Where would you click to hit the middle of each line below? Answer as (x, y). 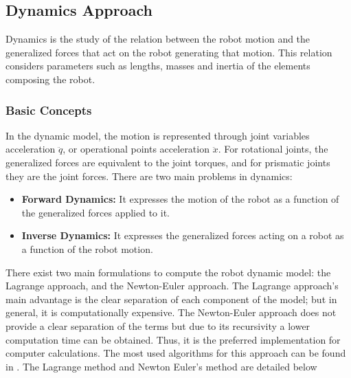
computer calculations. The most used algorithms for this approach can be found (176, 353)
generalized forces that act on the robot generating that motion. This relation (169, 52)
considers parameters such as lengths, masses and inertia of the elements (158, 66)
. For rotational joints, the (273, 149)
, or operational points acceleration (136, 149)
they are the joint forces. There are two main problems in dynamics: (149, 176)
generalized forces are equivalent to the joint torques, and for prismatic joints (168, 162)
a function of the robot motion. (87, 248)
